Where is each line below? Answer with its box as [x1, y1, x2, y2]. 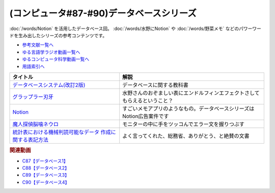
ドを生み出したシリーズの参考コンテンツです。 [9, 32, 107, 38]
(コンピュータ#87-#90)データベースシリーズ [9, 8, 197, 19]
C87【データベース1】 [22, 158, 68, 164]
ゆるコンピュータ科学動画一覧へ [22, 56, 89, 62]
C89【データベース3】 [22, 172, 70, 178]
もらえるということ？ [122, 97, 173, 104]
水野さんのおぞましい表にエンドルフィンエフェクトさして [122, 89, 260, 96]
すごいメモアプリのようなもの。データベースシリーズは [122, 105, 255, 112]
